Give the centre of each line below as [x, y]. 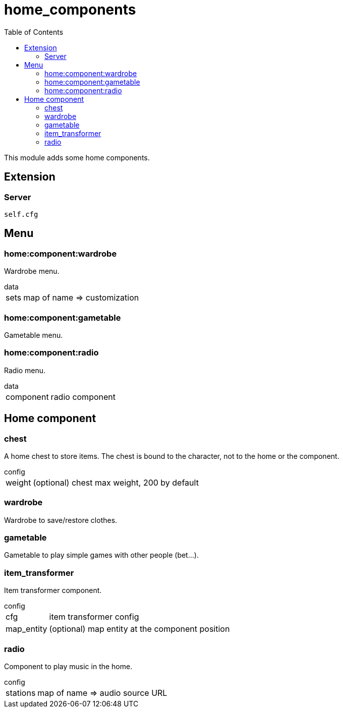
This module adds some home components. [77, 157]
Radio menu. [25, 370]
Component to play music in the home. [68, 666]
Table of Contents [34, 32]
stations [21, 693]
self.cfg [21, 214]
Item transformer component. [53, 590]
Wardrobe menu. [32, 271]
